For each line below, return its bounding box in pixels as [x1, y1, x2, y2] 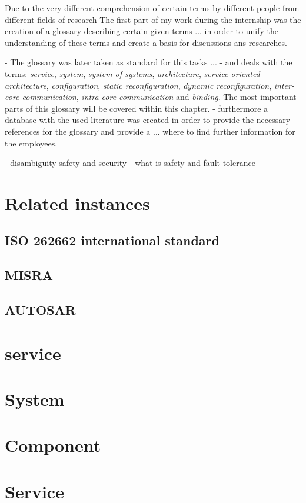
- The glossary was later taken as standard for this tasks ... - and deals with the [5, 56, 292, 68]
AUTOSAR [5, 301, 76, 319]
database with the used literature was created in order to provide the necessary [5, 114, 291, 126]
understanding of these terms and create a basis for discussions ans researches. [5, 36, 287, 48]
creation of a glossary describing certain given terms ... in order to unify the [5, 25, 278, 37]
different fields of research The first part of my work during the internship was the [5, 13, 301, 25]
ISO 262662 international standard [5, 231, 219, 249]
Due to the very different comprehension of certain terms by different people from [5, 2, 300, 14]
